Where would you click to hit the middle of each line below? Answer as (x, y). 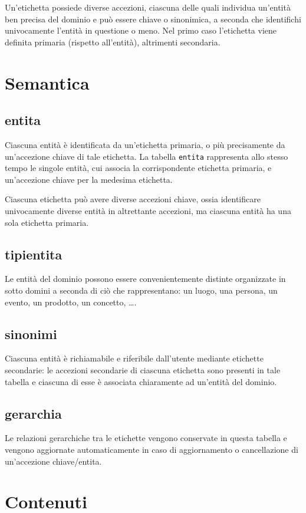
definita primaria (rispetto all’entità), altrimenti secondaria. (113, 42)
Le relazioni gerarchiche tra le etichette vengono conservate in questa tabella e (146, 438)
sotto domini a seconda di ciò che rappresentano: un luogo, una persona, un (141, 290)
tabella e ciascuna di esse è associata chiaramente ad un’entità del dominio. (141, 381)
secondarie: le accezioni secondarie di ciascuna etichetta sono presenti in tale (143, 369)
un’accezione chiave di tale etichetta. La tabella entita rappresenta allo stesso (147, 156)
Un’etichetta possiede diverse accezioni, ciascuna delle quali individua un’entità (148, 7)
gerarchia (33, 413)
